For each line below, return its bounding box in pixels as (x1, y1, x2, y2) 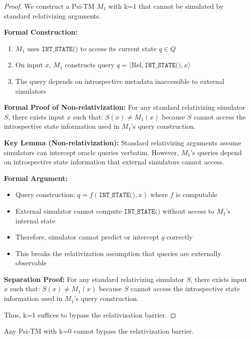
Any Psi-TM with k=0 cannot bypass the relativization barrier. (4, 326, 194, 336)
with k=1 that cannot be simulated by (108, 1, 224, 11)
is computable (175, 189, 217, 199)
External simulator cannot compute (15, 205, 122, 216)
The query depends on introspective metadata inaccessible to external (15, 76, 225, 86)
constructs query (65, 60, 115, 70)
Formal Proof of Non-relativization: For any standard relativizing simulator (4, 102, 246, 112)
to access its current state (80, 43, 157, 53)
